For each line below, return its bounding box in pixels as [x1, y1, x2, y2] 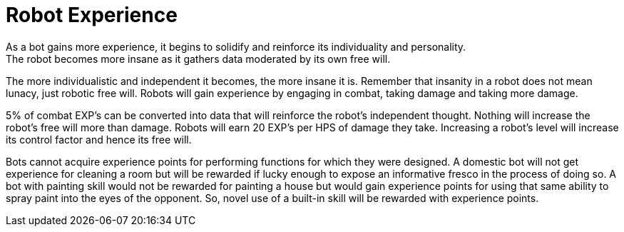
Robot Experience [6, 3, 178, 27]
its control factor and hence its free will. [6, 133, 192, 146]
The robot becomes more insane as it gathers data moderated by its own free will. [6, 52, 391, 65]
